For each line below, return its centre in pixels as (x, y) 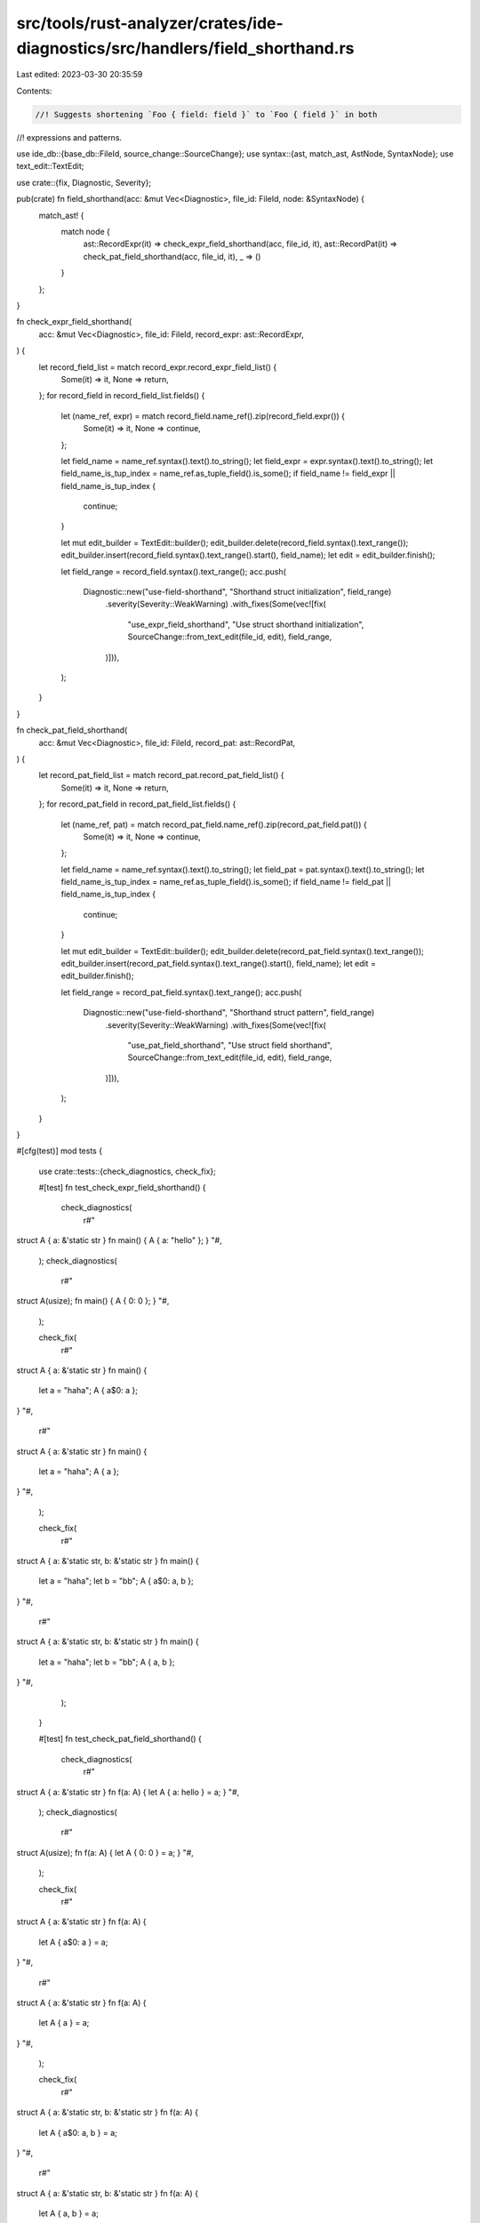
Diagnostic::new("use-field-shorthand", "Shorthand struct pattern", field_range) (229, 1013)
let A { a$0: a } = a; (73, 1942)
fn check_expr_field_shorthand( (74, 322)
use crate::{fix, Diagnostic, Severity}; (84, 182)
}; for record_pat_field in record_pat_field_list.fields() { (137, 804)
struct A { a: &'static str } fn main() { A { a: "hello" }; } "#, (119, 1240)
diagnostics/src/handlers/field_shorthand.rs (185, 48)
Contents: (34, 91)
